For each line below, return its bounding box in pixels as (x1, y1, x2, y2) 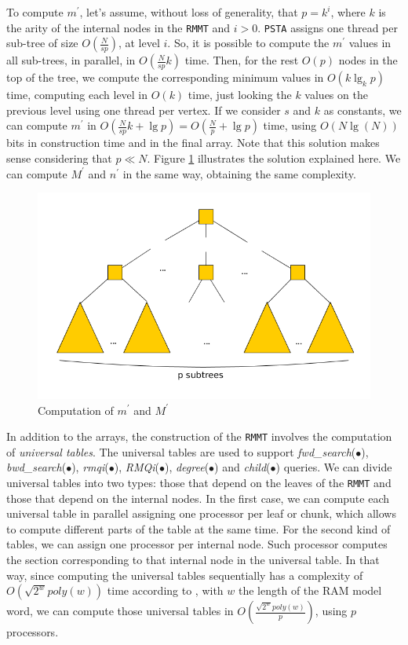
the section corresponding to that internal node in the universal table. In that (6, 551, 380, 567)
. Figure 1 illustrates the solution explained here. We (147, 150, 401, 167)
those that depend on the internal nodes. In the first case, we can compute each (6, 489, 390, 506)
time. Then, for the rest (184, 52, 299, 68)
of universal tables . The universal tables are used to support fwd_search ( (6, 443, 356, 460)
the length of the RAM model (238, 582, 382, 599)
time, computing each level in (6, 86, 148, 103)
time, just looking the (188, 86, 292, 103)
